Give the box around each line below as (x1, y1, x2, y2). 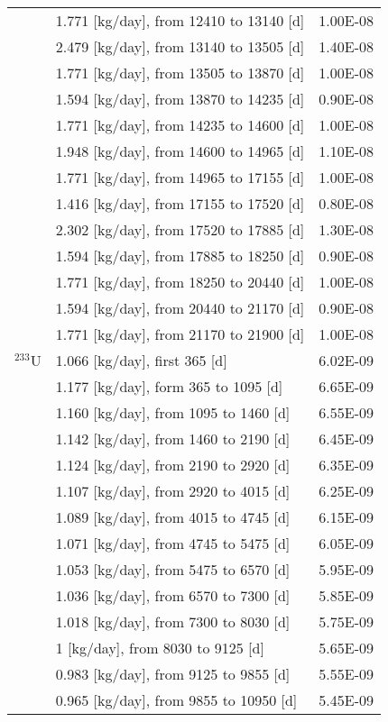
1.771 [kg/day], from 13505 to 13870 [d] (55, 62, 305, 83)
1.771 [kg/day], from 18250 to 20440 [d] (55, 271, 305, 292)
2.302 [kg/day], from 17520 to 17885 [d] (55, 219, 305, 240)
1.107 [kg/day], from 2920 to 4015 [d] (55, 480, 291, 501)
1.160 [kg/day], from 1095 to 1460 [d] (55, 402, 291, 423)
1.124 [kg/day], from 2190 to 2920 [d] (55, 454, 291, 475)
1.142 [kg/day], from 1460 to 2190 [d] (55, 428, 291, 449)
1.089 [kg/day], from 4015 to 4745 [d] (55, 507, 291, 527)
